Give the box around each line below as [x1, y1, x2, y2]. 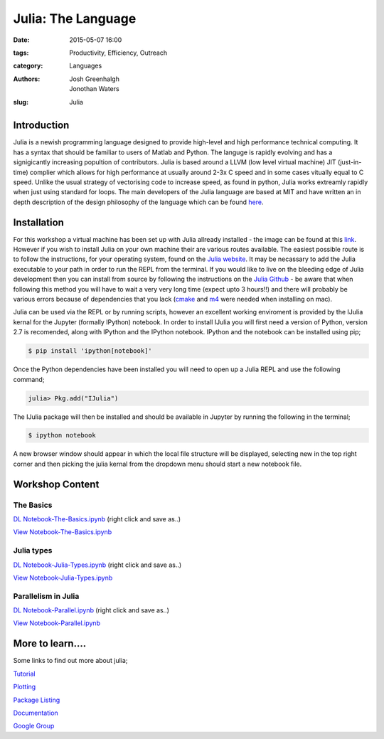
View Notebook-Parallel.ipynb [13, 619, 101, 627]
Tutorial [13, 669, 36, 678]
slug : [13, 97, 28, 106]
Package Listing [13, 696, 60, 704]
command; [13, 375, 45, 383]
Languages [69, 61, 102, 70]
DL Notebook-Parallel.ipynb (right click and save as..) [13, 606, 170, 615]
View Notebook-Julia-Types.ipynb [13, 573, 113, 582]
